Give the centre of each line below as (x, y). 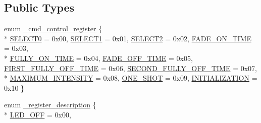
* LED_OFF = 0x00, (38, 114)
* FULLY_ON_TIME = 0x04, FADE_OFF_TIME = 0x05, (98, 58)
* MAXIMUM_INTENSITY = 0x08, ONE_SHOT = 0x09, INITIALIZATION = (131, 78)
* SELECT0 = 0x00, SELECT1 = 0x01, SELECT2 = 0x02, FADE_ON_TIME (128, 38)
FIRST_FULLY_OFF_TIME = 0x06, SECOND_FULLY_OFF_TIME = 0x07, (130, 68)
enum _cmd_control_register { (53, 28)
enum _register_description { (50, 105)
